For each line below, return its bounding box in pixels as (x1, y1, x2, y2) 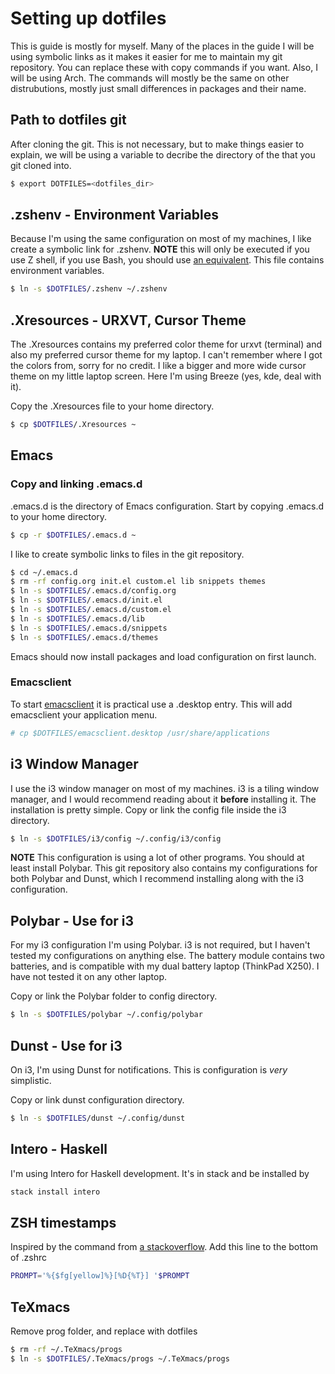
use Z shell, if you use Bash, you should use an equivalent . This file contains (10, 254, 325, 266)
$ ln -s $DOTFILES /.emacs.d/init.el (10, 595, 163, 606)
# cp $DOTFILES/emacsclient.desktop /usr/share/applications (10, 728, 271, 738)
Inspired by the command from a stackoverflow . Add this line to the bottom (10, 1241, 318, 1253)
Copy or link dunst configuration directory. (10, 1093, 185, 1106)
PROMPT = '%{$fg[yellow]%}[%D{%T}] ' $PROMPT (10, 1271, 190, 1281)
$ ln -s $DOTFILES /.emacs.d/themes (10, 632, 159, 642)
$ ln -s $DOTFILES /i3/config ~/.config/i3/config (10, 833, 222, 844)
